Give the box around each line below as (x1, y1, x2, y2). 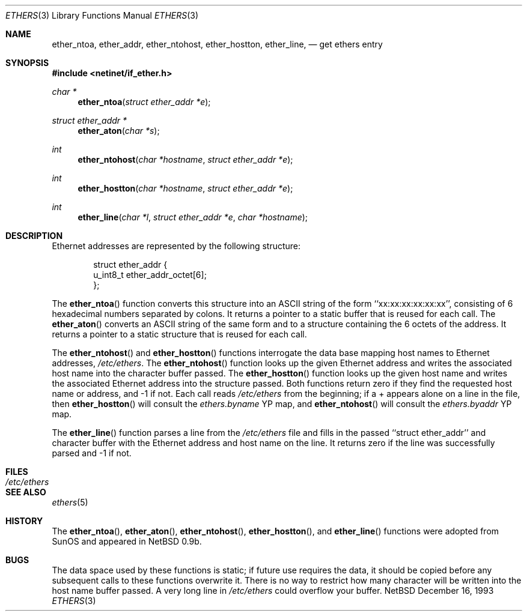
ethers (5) (52, 497, 88, 507)
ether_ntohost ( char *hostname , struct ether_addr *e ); (78, 154, 293, 165)
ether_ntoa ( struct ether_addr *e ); (78, 97, 211, 107)
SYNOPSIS (5, 58, 49, 68)
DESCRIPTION (5, 231, 63, 241)
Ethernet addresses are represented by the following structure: (52, 241, 301, 251)
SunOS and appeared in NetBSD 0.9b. (52, 536, 202, 546)
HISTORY (5, 516, 43, 526)
